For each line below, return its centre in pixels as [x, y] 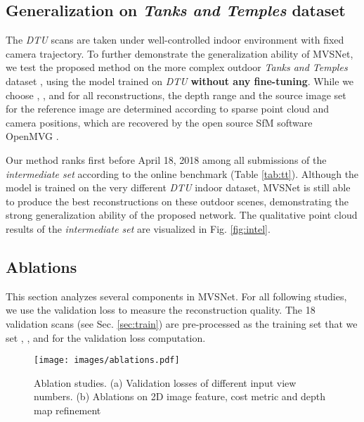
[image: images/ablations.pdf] [107, 360]
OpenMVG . [32, 136]
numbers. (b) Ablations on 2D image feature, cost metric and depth [180, 396]
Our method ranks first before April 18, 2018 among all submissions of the [166, 159]
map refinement [67, 410]
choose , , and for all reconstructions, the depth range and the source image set [176, 95]
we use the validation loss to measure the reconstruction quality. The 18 [161, 310]
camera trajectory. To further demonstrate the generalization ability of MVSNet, [180, 53]
